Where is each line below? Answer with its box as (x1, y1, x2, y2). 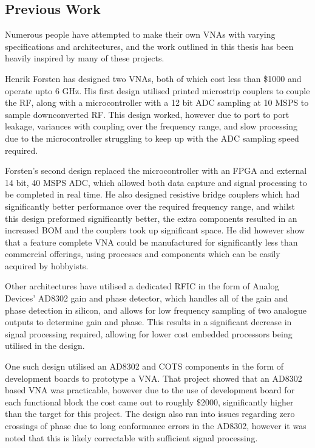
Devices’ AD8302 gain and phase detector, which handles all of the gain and (5, 292, 288, 305)
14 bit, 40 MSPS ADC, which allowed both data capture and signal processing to (5, 176, 307, 188)
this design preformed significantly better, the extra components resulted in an (5, 212, 297, 224)
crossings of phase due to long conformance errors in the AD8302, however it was (5, 419, 307, 432)
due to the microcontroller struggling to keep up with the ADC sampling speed (5, 131, 299, 144)
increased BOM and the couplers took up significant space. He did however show (5, 224, 305, 236)
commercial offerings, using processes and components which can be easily (5, 247, 280, 260)
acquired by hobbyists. (5, 259, 89, 272)
